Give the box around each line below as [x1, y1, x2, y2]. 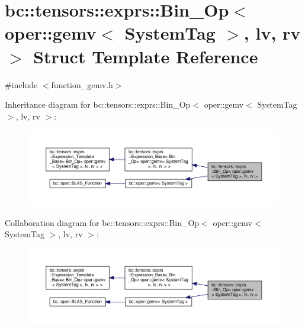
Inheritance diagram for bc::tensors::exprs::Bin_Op [5, 98, 191, 111]
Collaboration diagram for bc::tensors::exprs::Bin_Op [5, 216, 200, 228]
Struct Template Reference [33, 44, 258, 68]
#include [5, 78, 38, 91]
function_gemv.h [51, 78, 113, 91]
